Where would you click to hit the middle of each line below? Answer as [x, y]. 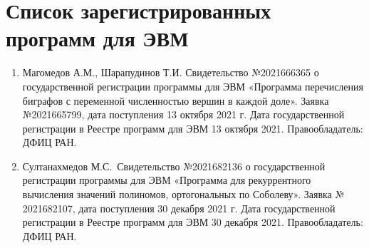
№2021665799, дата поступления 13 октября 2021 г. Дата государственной [183, 114]
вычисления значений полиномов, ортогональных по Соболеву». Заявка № [183, 194]
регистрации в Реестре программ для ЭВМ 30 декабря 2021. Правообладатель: [193, 222]
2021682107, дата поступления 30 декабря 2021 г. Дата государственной [179, 208]
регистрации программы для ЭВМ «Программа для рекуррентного [167, 180]
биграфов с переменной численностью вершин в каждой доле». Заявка [176, 100]
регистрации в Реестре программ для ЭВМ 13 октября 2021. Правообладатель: [193, 128]
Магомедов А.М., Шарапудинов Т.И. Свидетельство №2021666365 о [171, 72]
